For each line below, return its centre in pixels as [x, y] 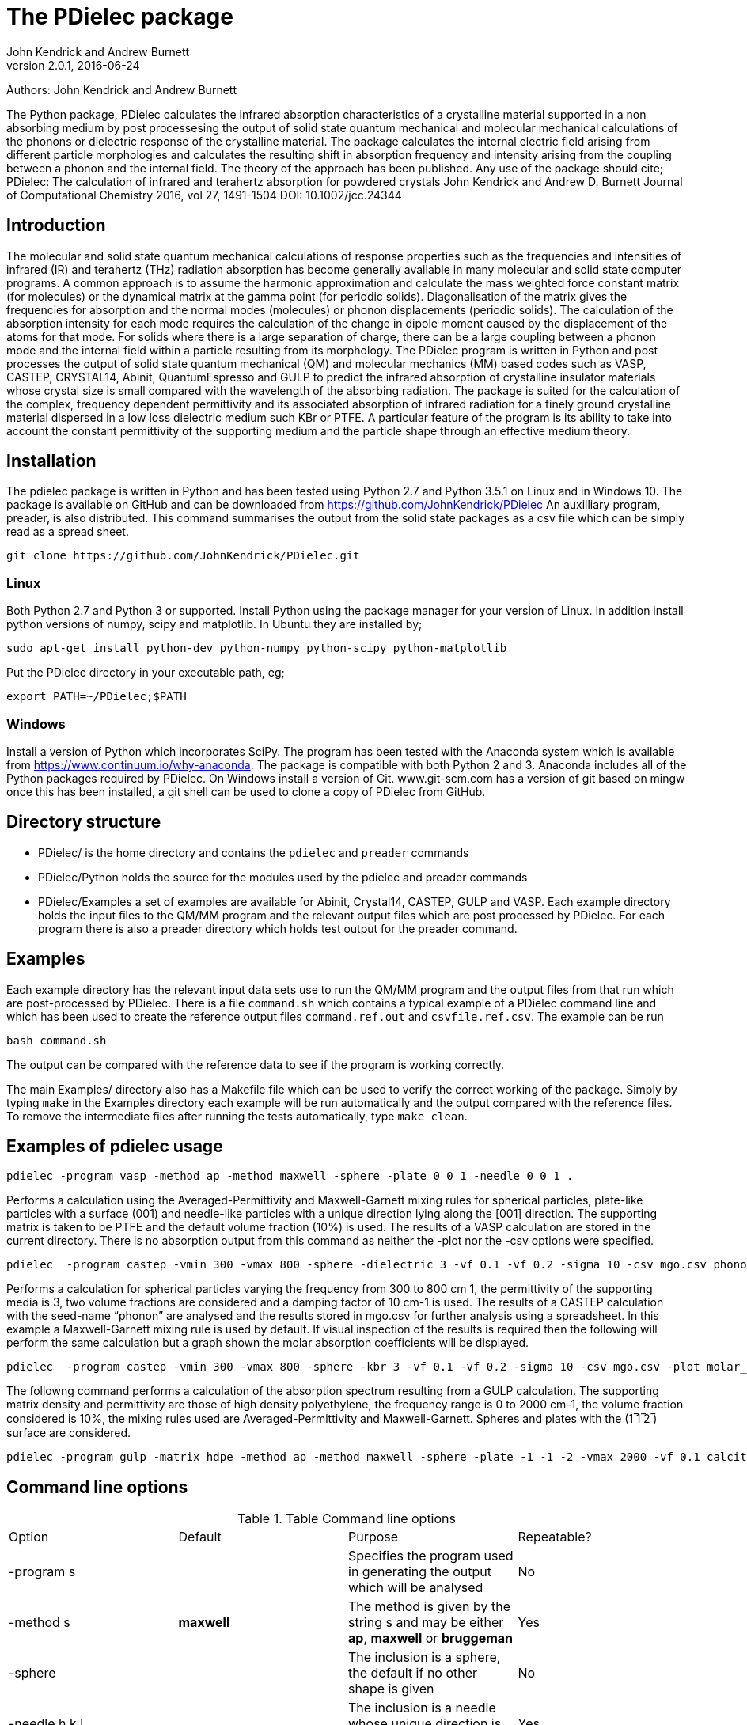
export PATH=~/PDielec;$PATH [97, 697]
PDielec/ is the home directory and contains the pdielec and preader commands [254, 852]
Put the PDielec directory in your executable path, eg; [146, 673]
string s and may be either [426, 1623]
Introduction [56, 226]
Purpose [373, 1537]
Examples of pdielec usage [115, 1147]
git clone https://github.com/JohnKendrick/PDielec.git [183, 556]
